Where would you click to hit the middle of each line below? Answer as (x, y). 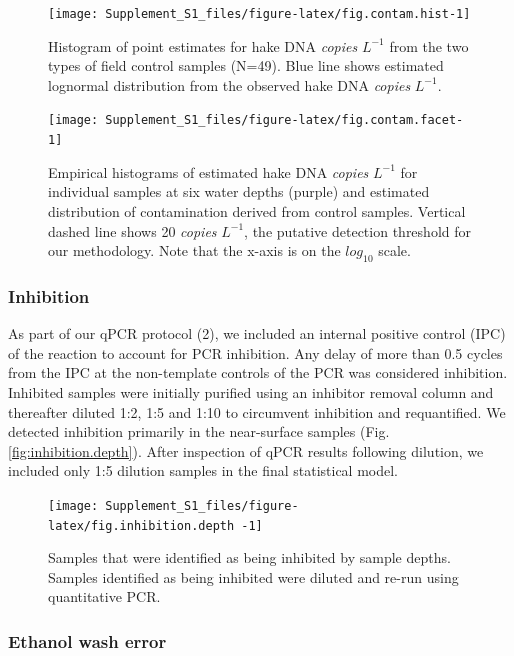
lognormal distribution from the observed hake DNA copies (229, 84)
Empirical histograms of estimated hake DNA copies (208, 171)
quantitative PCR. (104, 596)
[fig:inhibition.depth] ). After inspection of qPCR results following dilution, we (246, 450)
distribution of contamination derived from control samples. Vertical (257, 210)
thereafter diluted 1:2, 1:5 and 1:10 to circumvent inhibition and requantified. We (257, 411)
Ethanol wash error (87, 640)
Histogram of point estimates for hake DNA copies (203, 45)
